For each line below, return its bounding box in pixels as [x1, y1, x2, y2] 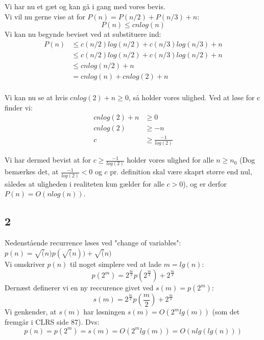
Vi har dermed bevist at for [5, 154, 91, 165]
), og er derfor [183, 178, 227, 189]
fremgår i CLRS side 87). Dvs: [5, 316, 100, 327]
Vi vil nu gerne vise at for [5, 11, 85, 21]
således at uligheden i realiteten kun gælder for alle [5, 178, 164, 189]
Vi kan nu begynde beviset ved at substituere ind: [5, 29, 161, 39]
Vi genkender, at [5, 306, 57, 317]
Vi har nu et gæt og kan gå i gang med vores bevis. [5, 1, 165, 11]
